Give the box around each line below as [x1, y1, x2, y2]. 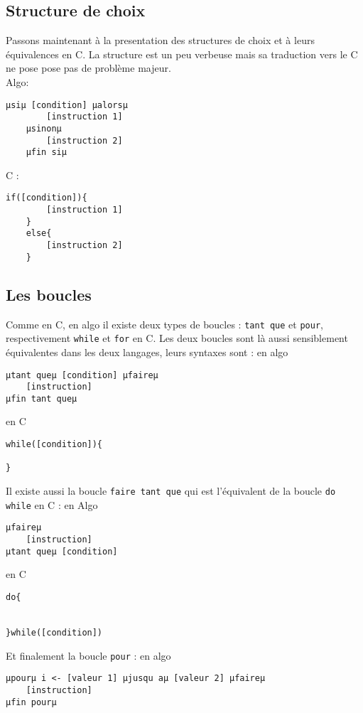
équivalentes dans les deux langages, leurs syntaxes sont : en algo [6, 344, 288, 359]
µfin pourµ [6, 697, 57, 707]
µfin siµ [26, 147, 67, 158]
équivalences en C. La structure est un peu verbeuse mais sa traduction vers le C [6, 46, 358, 61]
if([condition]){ [6, 193, 87, 203]
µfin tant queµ [6, 393, 77, 404]
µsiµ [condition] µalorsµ [6, 100, 128, 110]
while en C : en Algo [6, 497, 98, 512]
